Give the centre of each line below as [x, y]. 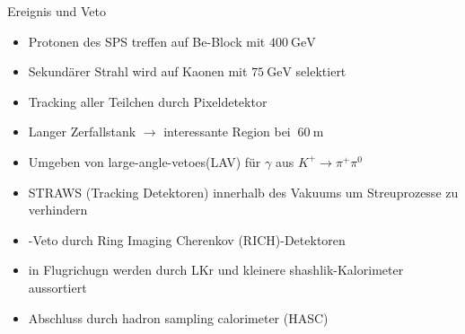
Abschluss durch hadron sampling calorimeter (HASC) [178, 317]
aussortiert [57, 287]
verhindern [58, 210]
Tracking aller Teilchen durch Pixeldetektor [148, 101]
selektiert [321, 71]
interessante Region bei [227, 132]
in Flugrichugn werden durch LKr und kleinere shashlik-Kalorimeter [216, 270]
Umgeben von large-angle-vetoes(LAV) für [145, 161]
